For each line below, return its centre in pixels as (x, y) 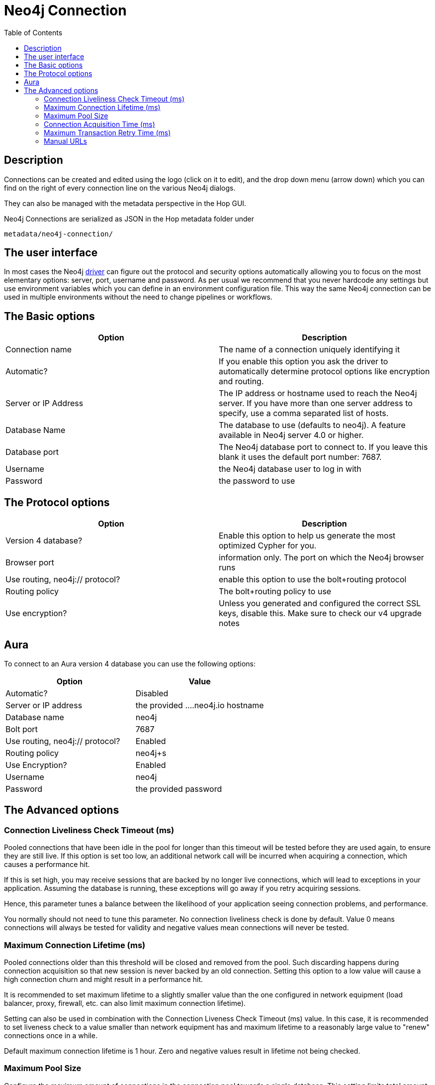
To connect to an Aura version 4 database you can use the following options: (130, 663)
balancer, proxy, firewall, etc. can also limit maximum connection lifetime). (125, 1003)
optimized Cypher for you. (268, 546)
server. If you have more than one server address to (316, 403)
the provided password (179, 789)
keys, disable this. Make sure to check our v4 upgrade (320, 613)
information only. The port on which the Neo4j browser (321, 558)
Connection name (39, 350)
